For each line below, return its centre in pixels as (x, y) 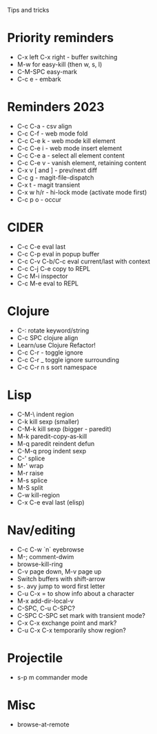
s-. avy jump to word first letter (61, 586)
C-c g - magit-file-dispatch (55, 177)
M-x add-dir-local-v (45, 601)
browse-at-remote (43, 724)
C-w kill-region (38, 495)
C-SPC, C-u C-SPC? (46, 608)
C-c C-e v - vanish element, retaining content (82, 162)
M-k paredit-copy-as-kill (52, 436)
